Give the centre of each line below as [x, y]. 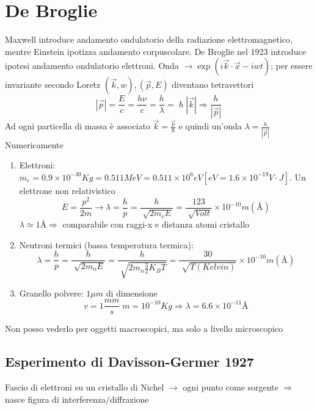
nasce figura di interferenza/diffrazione [77, 399]
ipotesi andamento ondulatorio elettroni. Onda [92, 66]
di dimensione [132, 293]
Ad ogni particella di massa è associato [78, 126]
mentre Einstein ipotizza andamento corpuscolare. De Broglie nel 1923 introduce [155, 51]
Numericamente [34, 144]
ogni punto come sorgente [231, 387]
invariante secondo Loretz [53, 85]
